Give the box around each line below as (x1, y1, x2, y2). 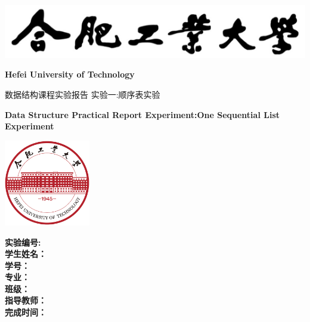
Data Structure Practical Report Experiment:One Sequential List (5, 108, 280, 120)
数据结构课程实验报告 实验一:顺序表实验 (5, 88, 160, 101)
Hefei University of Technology (5, 68, 135, 80)
